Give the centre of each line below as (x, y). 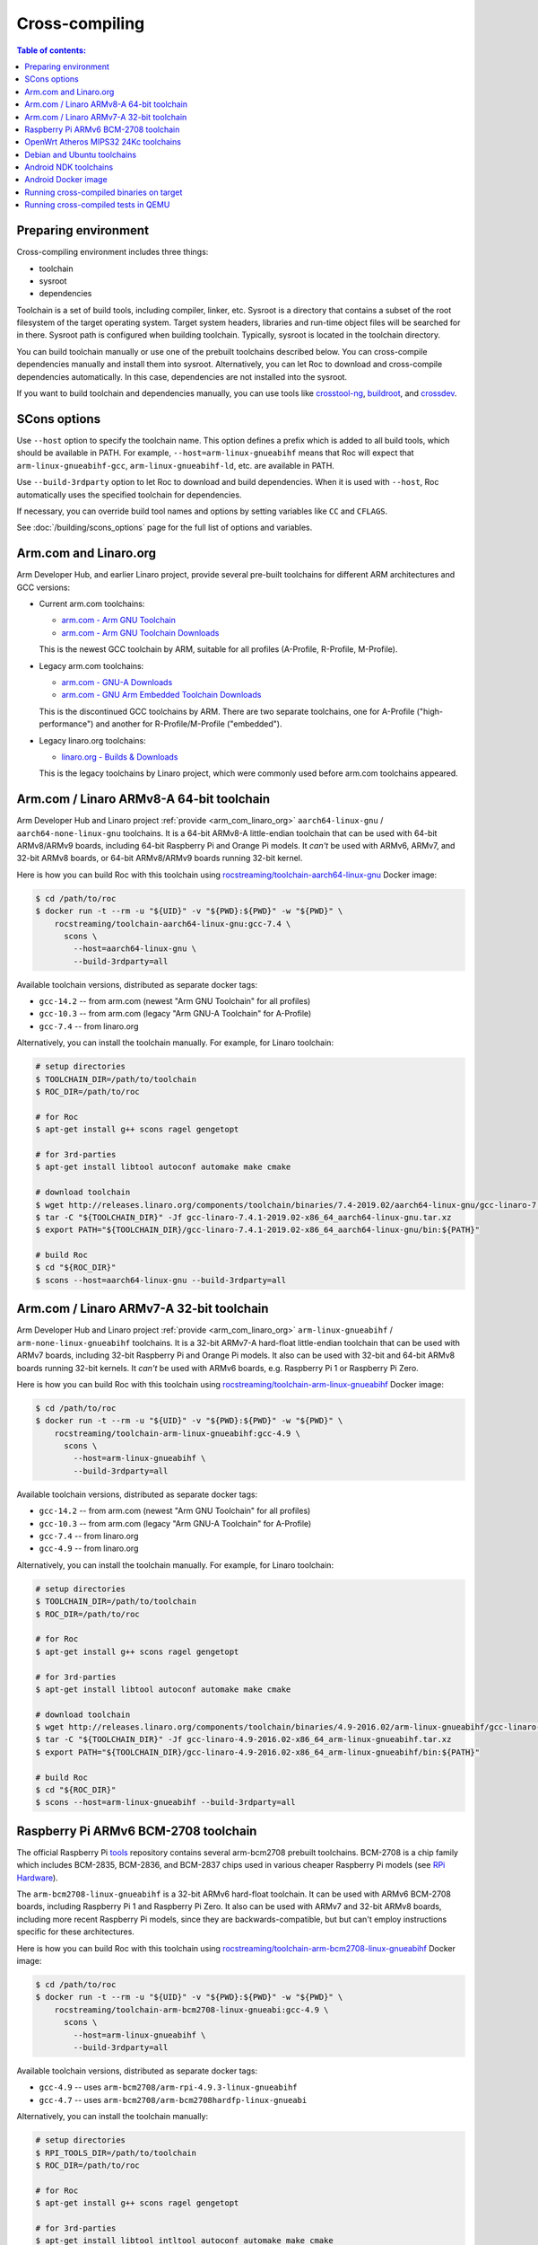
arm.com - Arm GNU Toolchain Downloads (140, 632)
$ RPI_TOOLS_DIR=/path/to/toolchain (116, 2153)
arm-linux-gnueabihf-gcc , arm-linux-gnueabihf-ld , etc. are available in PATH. (176, 465)
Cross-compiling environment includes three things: (113, 252)
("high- (430, 711)
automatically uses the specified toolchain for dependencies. (129, 495)
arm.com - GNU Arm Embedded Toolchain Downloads (161, 695)
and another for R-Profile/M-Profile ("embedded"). (189, 724)
